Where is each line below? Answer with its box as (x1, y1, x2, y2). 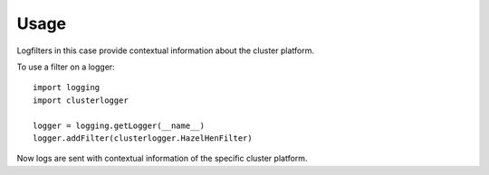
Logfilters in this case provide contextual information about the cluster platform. (16, 45, 314, 56)
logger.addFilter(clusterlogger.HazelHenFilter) (33, 133, 253, 143)
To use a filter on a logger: (16, 61, 115, 72)
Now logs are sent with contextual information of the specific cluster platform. (16, 153, 308, 164)
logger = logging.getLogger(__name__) (33, 120, 206, 131)
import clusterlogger (33, 95, 129, 106)
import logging (33, 82, 101, 93)
